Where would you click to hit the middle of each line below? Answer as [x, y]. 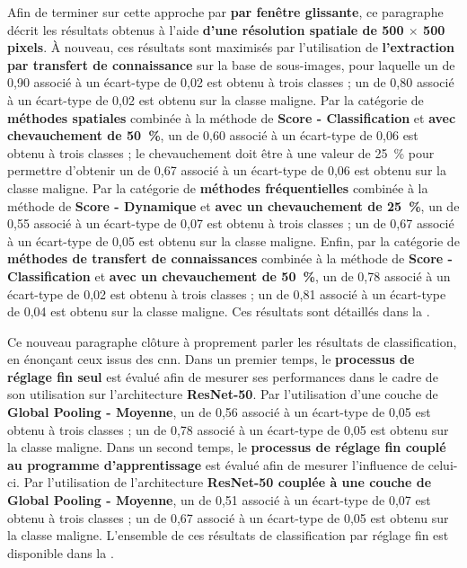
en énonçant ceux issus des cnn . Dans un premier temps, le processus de [211, 359]
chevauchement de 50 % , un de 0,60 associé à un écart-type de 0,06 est [213, 135]
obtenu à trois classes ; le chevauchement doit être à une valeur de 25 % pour [221, 152]
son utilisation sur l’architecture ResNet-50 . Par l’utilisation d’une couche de [223, 394]
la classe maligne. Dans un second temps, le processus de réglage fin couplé [227, 447]
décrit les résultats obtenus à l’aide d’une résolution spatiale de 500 [206, 29]
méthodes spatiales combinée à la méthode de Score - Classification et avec [232, 117]
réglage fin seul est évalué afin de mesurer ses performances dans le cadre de [223, 376]
